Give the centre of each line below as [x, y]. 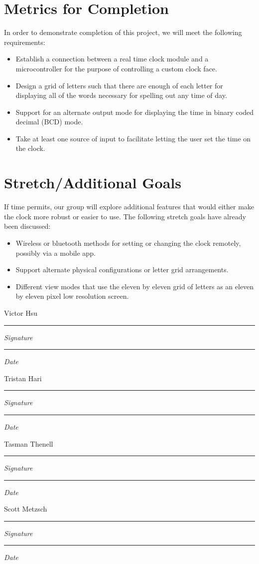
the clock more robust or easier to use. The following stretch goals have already [125, 216]
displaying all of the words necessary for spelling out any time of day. [121, 95]
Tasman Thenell [29, 443]
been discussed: [27, 226]
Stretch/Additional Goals [93, 183]
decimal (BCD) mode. [49, 122]
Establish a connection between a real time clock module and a [112, 59]
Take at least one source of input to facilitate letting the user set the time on [133, 138]
